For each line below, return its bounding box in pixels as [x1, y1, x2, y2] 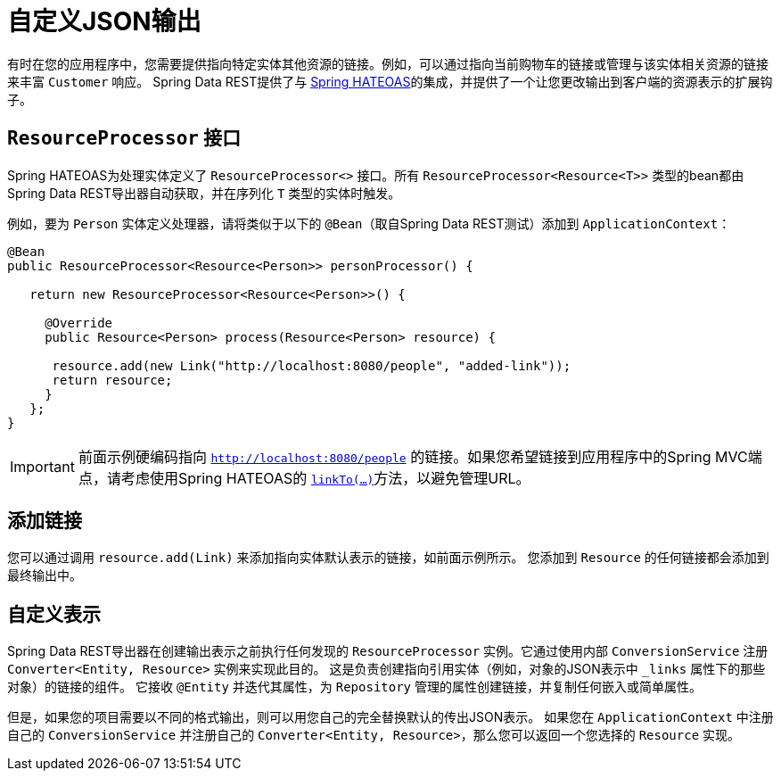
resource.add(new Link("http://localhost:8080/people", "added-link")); [52, 358, 571, 373]
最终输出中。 [7, 567, 82, 583]
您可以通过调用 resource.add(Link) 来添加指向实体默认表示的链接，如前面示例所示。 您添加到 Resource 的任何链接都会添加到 [7, 550, 769, 566]
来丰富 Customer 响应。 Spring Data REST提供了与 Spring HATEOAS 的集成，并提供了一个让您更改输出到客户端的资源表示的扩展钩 [7, 73, 773, 89]
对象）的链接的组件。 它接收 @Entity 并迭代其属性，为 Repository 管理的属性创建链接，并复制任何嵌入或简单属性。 [7, 679, 702, 695]
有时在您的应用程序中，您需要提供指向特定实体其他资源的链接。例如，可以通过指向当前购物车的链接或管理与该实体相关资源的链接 [7, 55, 769, 71]
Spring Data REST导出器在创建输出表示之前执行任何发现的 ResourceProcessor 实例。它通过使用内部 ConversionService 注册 [7, 643, 769, 659]
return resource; [52, 372, 173, 387]
